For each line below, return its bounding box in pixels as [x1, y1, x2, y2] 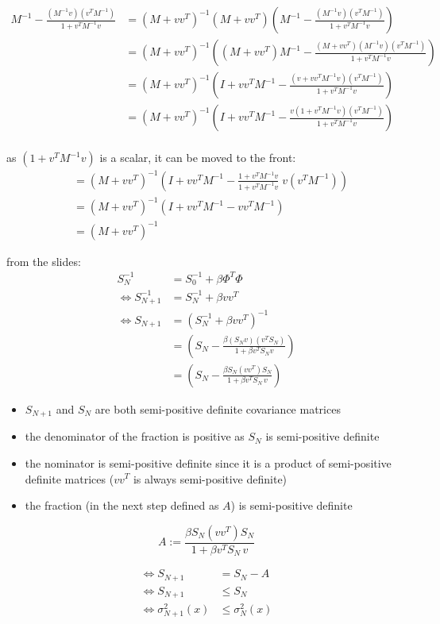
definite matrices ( [25, 470, 114, 487]
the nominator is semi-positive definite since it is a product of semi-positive [25, 454, 392, 471]
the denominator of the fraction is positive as [25, 428, 245, 445]
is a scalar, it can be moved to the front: [99, 149, 296, 166]
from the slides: [6, 252, 81, 269]
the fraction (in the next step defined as [25, 497, 219, 514]
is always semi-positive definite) [133, 470, 288, 487]
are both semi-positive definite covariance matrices [95, 400, 341, 417]
